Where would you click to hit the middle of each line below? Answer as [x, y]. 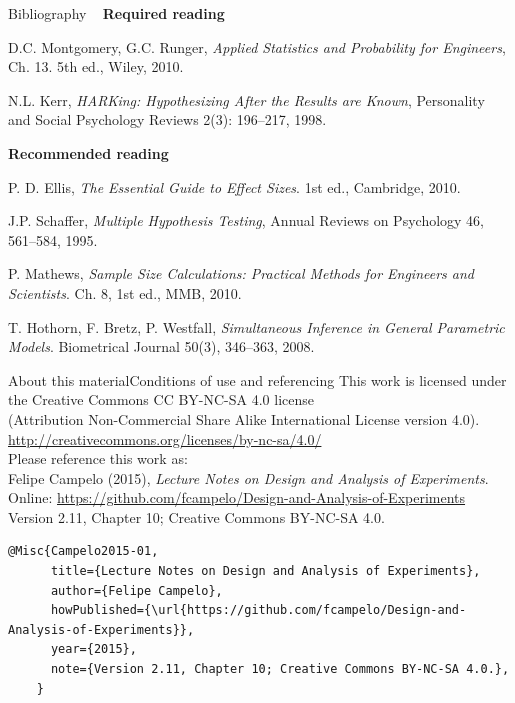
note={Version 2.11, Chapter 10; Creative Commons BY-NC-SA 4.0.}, [280, 669]
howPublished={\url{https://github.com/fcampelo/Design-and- [258, 610]
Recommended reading [88, 152]
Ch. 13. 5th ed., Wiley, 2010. [96, 66]
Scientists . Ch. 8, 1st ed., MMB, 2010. [125, 292]
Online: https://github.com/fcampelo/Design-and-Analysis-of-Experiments [237, 497]
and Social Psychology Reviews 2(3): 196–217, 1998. [167, 119]
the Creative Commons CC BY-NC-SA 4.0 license [161, 399]
